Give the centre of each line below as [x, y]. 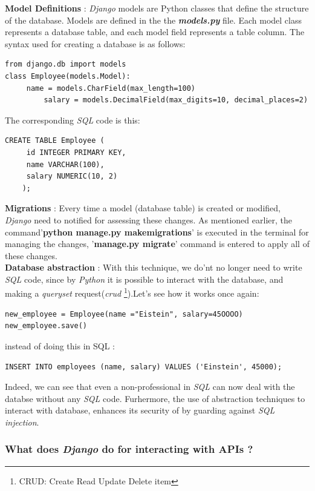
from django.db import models [66, 64]
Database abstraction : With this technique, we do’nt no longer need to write [154, 267]
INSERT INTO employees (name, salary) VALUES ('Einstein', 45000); [144, 367]
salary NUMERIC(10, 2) [72, 176]
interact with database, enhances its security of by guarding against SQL [140, 410]
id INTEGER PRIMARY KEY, [76, 152]
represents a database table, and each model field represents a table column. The [155, 32]
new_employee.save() [46, 326]
